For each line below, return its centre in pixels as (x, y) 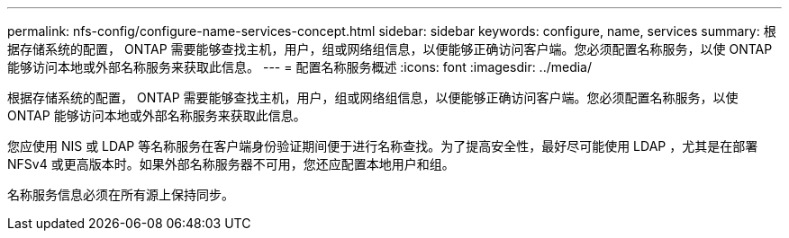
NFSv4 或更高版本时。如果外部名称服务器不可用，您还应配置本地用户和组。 (231, 164)
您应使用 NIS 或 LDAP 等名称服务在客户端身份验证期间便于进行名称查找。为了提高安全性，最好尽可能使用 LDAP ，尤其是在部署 (383, 146)
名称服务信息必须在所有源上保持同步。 (121, 194)
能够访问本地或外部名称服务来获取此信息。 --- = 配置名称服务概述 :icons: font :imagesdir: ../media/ (300, 67)
